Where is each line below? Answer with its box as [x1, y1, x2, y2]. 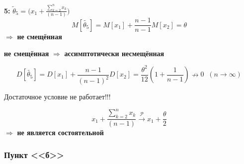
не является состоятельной [17, 127, 104, 138]
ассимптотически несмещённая [64, 48, 164, 58]
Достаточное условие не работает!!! [4, 91, 111, 102]
